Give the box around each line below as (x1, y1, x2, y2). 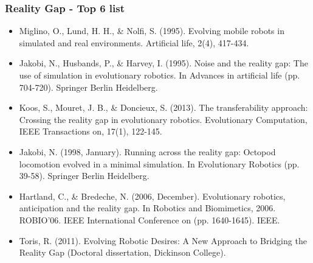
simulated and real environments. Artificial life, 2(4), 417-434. (19, 36, 249, 49)
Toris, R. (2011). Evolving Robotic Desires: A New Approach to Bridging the (19, 234, 307, 247)
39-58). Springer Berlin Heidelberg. (19, 169, 150, 182)
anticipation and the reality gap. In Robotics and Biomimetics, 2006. (19, 202, 276, 214)
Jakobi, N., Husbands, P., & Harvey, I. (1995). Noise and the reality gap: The (19, 57, 308, 69)
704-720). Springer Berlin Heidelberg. (19, 80, 158, 93)
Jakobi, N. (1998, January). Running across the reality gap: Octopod (19, 145, 276, 158)
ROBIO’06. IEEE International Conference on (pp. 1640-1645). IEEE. (19, 213, 280, 226)
